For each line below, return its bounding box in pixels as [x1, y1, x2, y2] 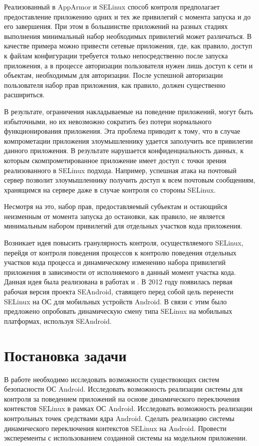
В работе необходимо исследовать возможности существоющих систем [4, 374, 220, 384]
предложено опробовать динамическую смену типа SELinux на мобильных [4, 306, 233, 316]
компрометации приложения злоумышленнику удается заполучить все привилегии [4, 135, 253, 146]
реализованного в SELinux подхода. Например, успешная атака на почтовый [4, 165, 237, 175]
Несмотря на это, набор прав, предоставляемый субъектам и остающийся [4, 201, 228, 212]
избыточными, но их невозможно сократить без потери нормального [4, 116, 212, 126]
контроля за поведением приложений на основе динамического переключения [4, 393, 240, 404]
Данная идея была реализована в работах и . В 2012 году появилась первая [4, 276, 233, 287]
